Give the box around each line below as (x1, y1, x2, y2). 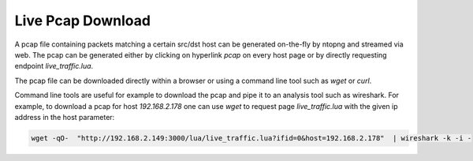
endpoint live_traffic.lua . (14, 62, 94, 71)
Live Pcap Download (14, 12, 151, 29)
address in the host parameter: (14, 112, 115, 122)
